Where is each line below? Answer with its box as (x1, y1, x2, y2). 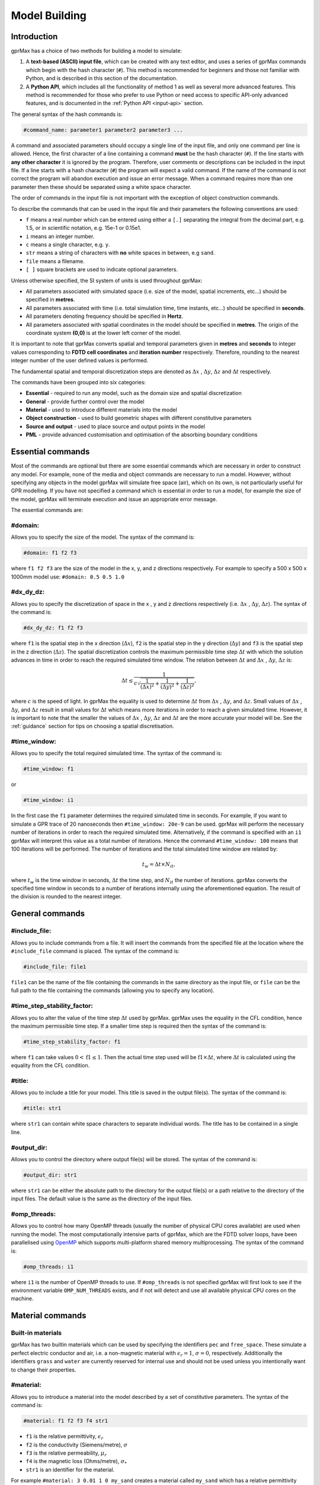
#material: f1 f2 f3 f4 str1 (23, 1417, 108, 1424)
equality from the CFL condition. (11, 1062, 90, 1069)
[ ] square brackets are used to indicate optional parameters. (25, 266, 178, 273)
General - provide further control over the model (25, 398, 145, 405)
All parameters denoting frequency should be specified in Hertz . (25, 312, 184, 320)
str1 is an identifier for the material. (25, 1466, 115, 1473)
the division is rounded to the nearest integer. (11, 893, 122, 900)
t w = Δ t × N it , (142, 861, 176, 869)
